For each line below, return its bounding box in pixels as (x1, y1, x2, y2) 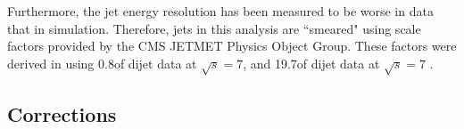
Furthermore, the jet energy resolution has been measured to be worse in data (7, 2, 434, 20)
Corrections (7, 100, 117, 127)
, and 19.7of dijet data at (243, 53, 380, 72)
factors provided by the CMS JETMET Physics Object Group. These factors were (7, 36, 457, 55)
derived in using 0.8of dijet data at (7, 53, 197, 72)
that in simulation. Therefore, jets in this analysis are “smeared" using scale (7, 19, 421, 37)
